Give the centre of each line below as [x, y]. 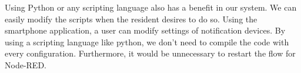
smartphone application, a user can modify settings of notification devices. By [145, 30]
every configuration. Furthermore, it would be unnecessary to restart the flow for [150, 53]
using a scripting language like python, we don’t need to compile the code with [147, 42]
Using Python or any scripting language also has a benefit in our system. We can [151, 7]
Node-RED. [26, 64]
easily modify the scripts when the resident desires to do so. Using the [131, 19]
